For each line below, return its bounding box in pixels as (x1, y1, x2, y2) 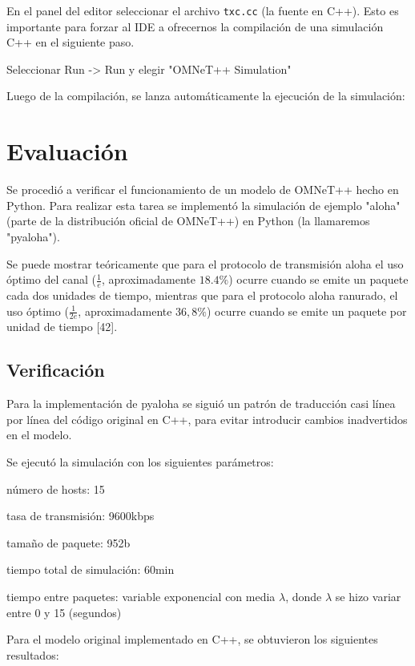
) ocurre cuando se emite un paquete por (207, 302, 407, 319)
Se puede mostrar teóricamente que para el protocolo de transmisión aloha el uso (6, 255, 404, 272)
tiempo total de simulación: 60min (6, 561, 175, 578)
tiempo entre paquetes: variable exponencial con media (6, 587, 276, 604)
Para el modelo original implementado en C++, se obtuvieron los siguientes (6, 631, 378, 648)
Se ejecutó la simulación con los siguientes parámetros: (6, 453, 274, 470)
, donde (285, 587, 322, 604)
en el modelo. (6, 426, 72, 443)
